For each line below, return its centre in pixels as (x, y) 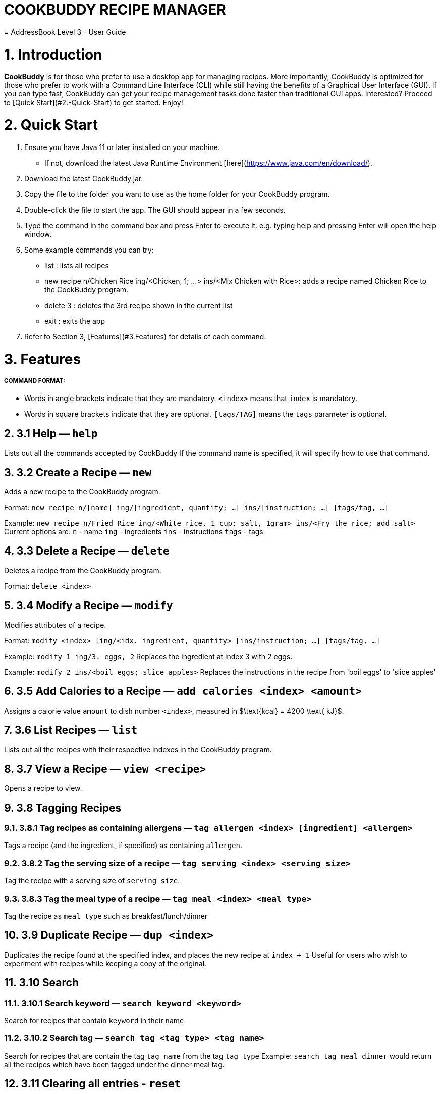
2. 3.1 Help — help (51, 433)
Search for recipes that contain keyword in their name (94, 1020)
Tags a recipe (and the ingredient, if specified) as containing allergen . (123, 846)
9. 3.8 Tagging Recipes (63, 808)
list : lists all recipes (77, 265)
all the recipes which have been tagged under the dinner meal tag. (114, 1064)
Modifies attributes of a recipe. (55, 625)
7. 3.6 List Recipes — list (71, 730)
